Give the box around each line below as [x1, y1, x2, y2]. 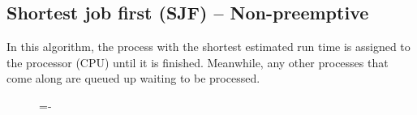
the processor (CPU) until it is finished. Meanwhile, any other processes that [6, 53, 389, 70]
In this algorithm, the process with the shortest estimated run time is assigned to [6, 38, 411, 55]
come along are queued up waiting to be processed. [6, 70, 260, 87]
